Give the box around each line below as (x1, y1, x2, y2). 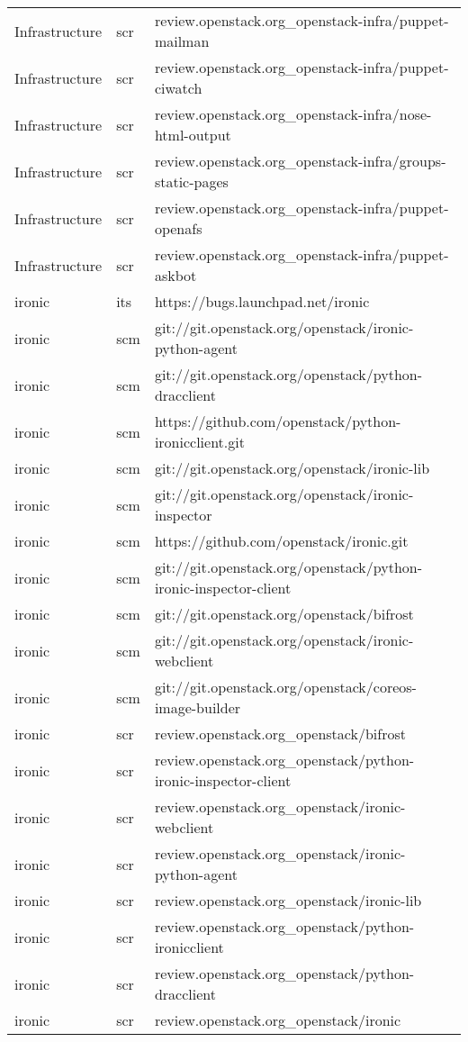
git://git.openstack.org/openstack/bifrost (154, 603, 414, 624)
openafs (154, 218, 202, 239)
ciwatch (154, 77, 202, 98)
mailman (154, 31, 210, 51)
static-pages (154, 171, 229, 192)
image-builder (154, 697, 241, 718)
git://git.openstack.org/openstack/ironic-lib (154, 458, 430, 478)
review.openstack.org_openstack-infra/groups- (154, 150, 446, 171)
